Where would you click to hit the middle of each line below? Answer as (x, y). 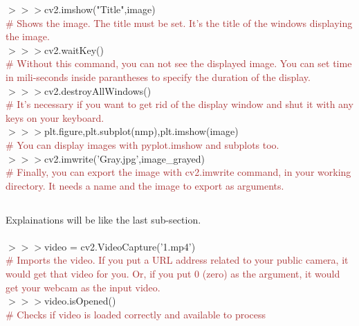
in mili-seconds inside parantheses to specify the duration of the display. (158, 76)
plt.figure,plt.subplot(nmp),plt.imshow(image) (141, 131)
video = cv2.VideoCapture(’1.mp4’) (120, 246)
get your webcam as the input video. (83, 287)
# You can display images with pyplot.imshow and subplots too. (142, 144)
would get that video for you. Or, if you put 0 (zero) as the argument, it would (173, 274)
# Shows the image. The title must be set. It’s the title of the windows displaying (179, 22)
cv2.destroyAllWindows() (98, 90)
